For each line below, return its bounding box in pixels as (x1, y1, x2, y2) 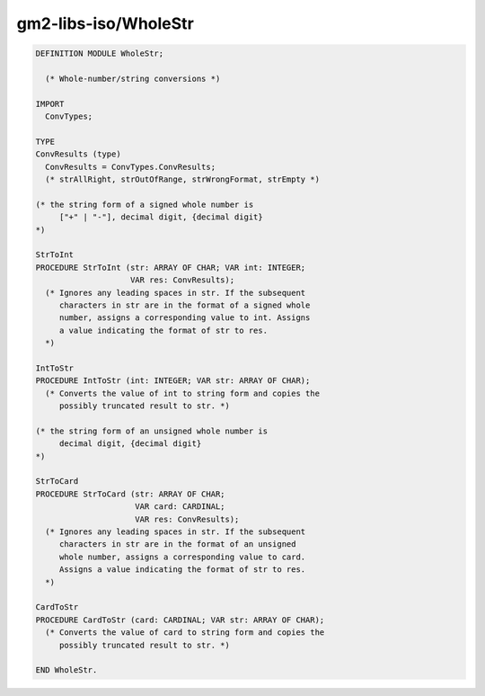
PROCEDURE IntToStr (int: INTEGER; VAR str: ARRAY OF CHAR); (35, 376, 311, 386)
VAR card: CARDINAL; (135, 502, 225, 512)
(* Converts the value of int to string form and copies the (45, 388, 321, 398)
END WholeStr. (35, 665, 98, 675)
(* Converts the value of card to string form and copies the (45, 628, 325, 638)
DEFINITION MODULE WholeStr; (35, 49, 164, 58)
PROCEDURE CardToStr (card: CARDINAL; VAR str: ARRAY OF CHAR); (35, 614, 325, 625)
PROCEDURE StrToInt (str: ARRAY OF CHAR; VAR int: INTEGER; (35, 262, 306, 272)
